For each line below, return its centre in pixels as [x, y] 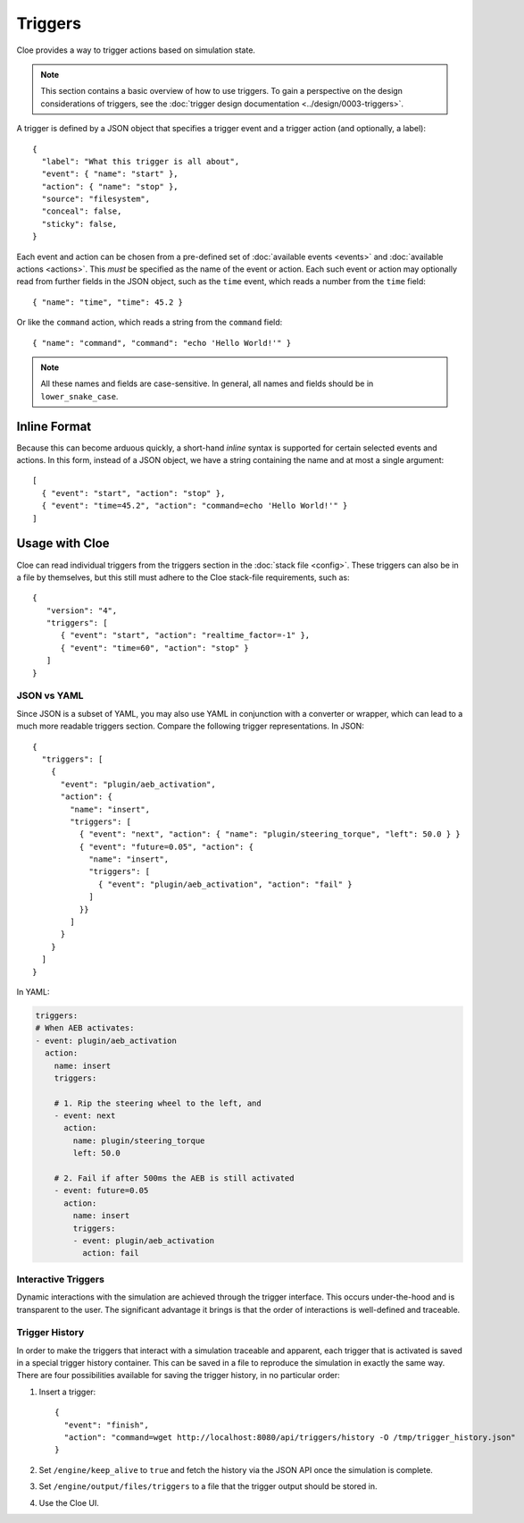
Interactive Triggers [60, 1279]
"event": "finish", [106, 1425]
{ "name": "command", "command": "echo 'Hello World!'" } [162, 343]
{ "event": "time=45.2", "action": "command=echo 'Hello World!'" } [195, 506]
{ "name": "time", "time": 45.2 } [108, 302]
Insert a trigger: [67, 1392]
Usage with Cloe [63, 544]
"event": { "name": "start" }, [110, 174]
